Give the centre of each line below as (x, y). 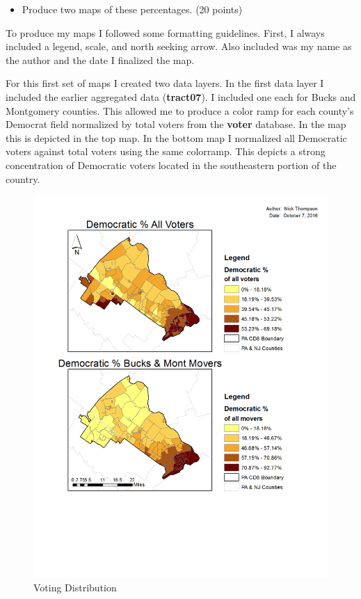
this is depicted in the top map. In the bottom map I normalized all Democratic (176, 137)
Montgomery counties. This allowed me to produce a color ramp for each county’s (180, 110)
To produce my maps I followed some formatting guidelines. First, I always (165, 32)
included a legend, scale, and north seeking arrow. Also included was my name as (179, 46)
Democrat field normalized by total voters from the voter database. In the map (176, 124)
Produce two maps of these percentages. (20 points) (132, 9)
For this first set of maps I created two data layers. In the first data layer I (165, 83)
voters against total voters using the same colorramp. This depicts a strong (166, 151)
